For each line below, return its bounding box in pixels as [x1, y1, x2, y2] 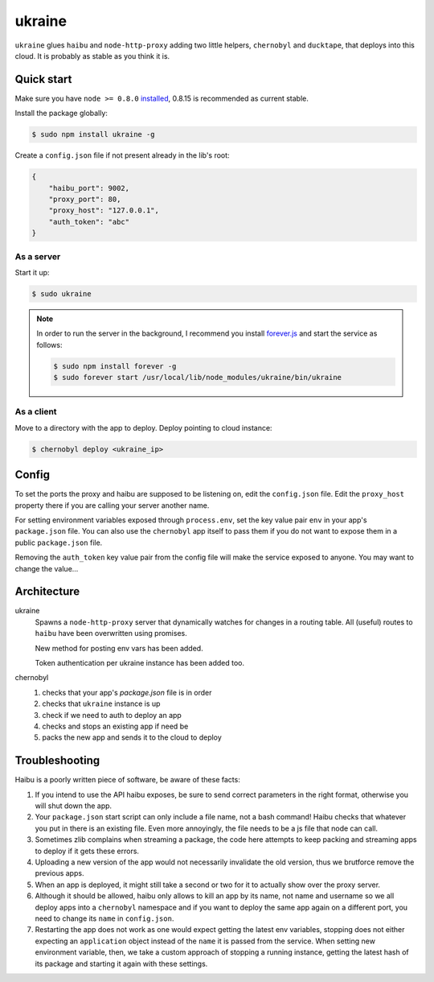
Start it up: [14, 267, 50, 277]
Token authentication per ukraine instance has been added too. [35, 658, 245, 668]
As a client [14, 406, 57, 418]
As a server [14, 250, 61, 262]
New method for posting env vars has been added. [35, 643, 204, 653]
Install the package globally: [14, 109, 108, 118]
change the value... [14, 563, 79, 573]
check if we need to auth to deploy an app [42, 710, 182, 720]
